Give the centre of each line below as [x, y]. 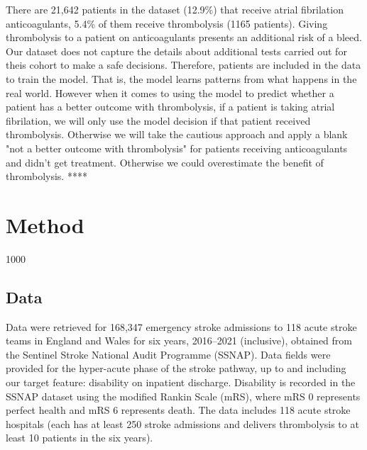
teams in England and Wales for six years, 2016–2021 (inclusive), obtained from [179, 341]
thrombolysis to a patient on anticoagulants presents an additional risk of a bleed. [184, 37]
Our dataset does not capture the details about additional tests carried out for [176, 51]
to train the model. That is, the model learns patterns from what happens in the [181, 78]
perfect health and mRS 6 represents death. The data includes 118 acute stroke [178, 410]
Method [45, 224]
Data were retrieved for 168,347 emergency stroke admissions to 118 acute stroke [181, 326]
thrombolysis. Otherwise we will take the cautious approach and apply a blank [177, 134]
